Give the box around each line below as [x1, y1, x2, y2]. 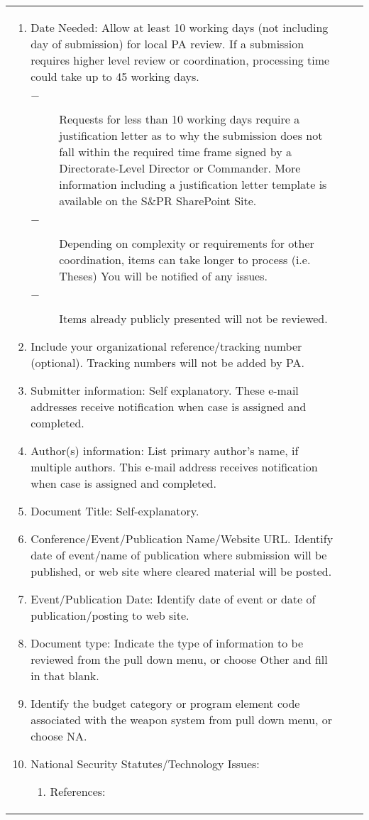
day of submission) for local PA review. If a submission [31, 35, 304, 52]
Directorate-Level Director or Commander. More [59, 160, 301, 176]
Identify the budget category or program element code [31, 695, 300, 711]
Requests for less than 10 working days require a [59, 111, 300, 127]
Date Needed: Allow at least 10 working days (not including [31, 19, 329, 35]
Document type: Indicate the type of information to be [31, 635, 304, 651]
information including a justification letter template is [59, 176, 327, 192]
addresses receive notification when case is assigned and [31, 398, 307, 415]
